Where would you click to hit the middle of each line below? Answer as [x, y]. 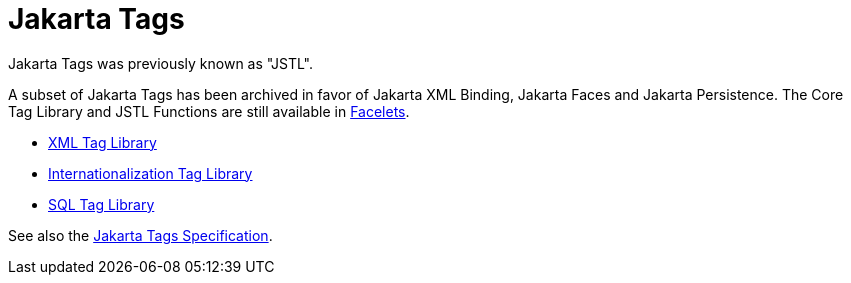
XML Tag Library [102, 142]
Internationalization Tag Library [150, 173]
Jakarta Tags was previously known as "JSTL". [161, 63]
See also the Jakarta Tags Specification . [140, 235]
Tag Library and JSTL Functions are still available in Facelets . [209, 111]
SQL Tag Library [101, 204]
